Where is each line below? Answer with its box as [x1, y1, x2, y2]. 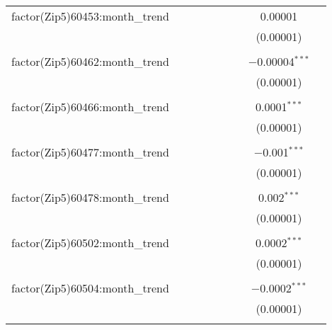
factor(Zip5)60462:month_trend [11, 53, 169, 69]
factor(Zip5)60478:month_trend [11, 189, 169, 205]
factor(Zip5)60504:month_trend [11, 280, 169, 296]
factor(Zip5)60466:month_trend [11, 98, 169, 115]
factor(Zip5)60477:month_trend [11, 144, 169, 160]
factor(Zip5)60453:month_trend [11, 8, 169, 24]
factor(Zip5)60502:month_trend [11, 234, 169, 251]
